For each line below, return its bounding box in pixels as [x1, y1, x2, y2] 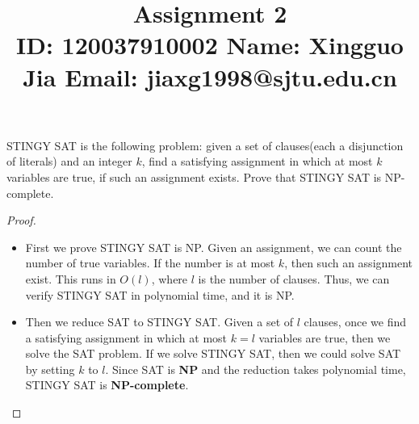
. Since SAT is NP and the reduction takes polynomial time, [105, 360, 406, 377]
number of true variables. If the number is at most [25, 254, 275, 271]
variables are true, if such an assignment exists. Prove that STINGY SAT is [6, 168, 382, 185]
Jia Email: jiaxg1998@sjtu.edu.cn [23, 60, 397, 93]
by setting [25, 360, 75, 377]
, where [151, 270, 188, 287]
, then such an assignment [284, 254, 413, 271]
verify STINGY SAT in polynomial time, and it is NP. [25, 286, 295, 303]
